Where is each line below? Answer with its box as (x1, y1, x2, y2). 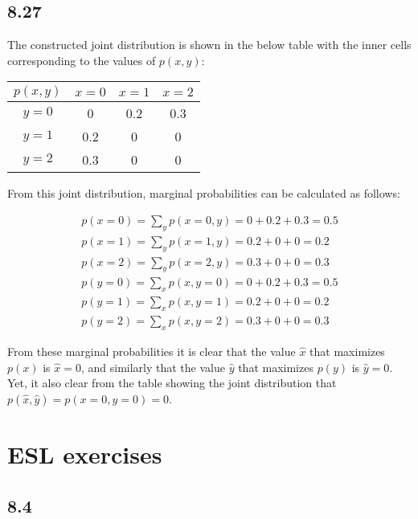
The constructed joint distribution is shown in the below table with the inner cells (7, 36, 412, 53)
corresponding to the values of (7, 51, 156, 68)
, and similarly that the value (80, 358, 225, 375)
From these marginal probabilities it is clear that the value (7, 342, 296, 359)
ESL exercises (7, 437, 162, 470)
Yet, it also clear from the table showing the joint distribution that (7, 374, 337, 391)
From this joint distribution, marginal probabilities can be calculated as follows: (7, 185, 400, 202)
